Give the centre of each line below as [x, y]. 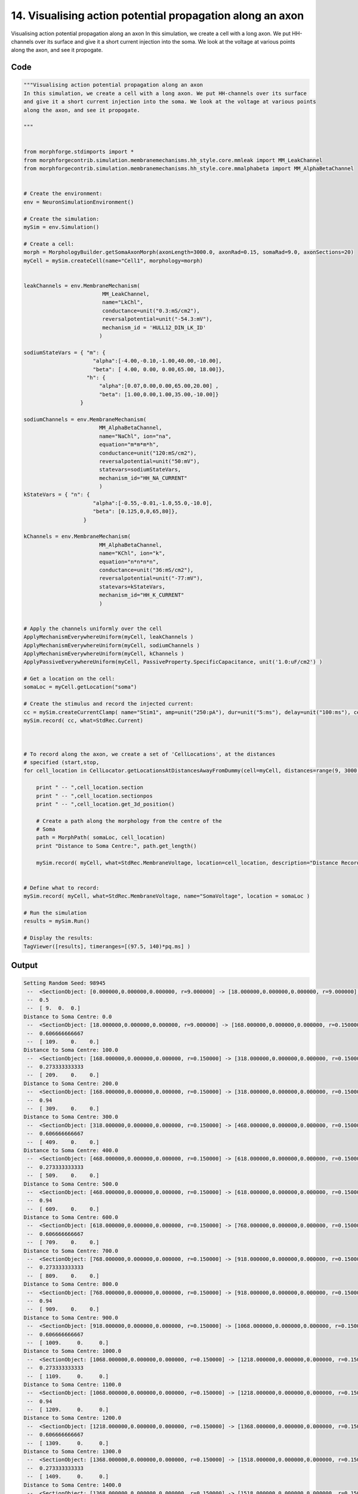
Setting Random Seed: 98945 [64, 983]
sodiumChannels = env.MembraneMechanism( [85, 419]
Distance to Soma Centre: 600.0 [71, 1217]
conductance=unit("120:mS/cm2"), [148, 453]
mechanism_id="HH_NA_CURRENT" [143, 478]
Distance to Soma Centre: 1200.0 [72, 1418]
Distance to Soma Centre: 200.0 [71, 1083]
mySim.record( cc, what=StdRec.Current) [83, 721]
